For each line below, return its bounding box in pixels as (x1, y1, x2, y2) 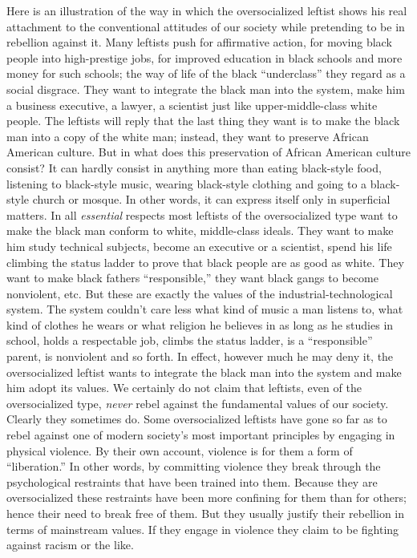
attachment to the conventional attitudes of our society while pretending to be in (6, 18, 405, 34)
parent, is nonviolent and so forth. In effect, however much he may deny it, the (6, 348, 394, 365)
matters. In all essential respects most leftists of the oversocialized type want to (6, 206, 398, 223)
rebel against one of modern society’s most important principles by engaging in (6, 427, 395, 443)
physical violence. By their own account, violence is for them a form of (6, 442, 353, 459)
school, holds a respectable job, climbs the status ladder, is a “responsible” (6, 332, 373, 349)
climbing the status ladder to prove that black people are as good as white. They (6, 253, 404, 270)
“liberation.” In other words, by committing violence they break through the (6, 458, 381, 475)
